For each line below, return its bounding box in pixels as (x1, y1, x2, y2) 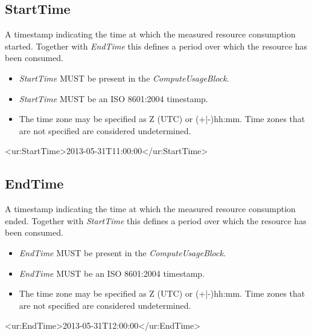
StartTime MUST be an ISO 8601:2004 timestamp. (19, 92, 208, 105)
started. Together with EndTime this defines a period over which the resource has (5, 39, 308, 52)
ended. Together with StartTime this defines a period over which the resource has (5, 214, 307, 227)
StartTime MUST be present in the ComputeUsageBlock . (19, 71, 229, 84)
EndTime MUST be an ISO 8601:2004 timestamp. (19, 267, 205, 279)
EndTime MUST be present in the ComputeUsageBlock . (19, 246, 226, 259)
